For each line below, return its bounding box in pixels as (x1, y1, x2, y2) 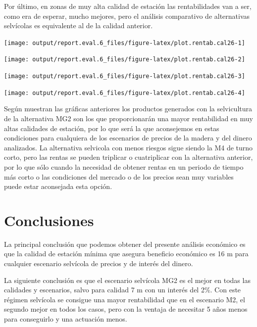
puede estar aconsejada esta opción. (4, 181, 112, 191)
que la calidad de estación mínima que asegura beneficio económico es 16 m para (4, 248, 249, 259)
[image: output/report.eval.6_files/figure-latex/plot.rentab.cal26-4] (4, 89, 245, 96)
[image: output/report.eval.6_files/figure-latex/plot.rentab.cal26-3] (4, 73, 245, 80)
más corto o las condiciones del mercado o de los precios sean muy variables (4, 171, 234, 182)
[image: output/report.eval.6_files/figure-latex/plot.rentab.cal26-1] (4, 39, 245, 47)
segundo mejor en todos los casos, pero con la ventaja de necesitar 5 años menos (4, 304, 248, 314)
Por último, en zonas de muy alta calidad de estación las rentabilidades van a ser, (4, 1, 252, 11)
